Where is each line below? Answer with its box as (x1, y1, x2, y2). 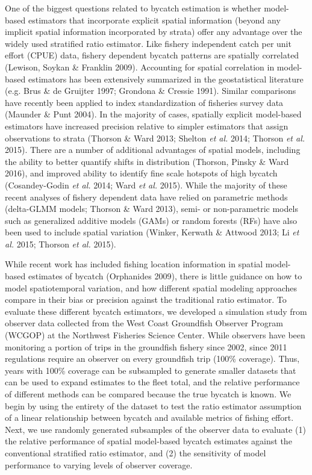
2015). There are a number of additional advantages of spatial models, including (5, 143, 301, 156)
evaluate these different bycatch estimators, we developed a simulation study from (5, 305, 307, 317)
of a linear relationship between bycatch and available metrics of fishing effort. (5, 411, 294, 424)
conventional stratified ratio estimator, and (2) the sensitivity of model (5, 446, 266, 459)
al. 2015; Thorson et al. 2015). (5, 237, 116, 250)
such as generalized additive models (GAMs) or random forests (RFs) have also (5, 214, 298, 226)
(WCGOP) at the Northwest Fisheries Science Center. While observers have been (5, 329, 305, 341)
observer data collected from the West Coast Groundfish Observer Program (5, 317, 283, 329)
